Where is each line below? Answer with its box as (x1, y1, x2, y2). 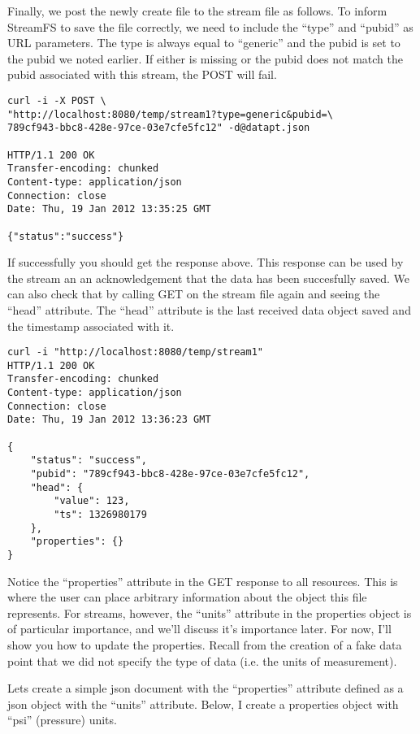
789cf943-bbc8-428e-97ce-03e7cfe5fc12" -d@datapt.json (7, 122, 310, 134)
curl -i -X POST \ (7, 94, 106, 106)
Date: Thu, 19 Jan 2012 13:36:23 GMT (7, 414, 211, 426)
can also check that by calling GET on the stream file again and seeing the (7, 285, 380, 302)
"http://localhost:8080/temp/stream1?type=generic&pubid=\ (7, 108, 333, 120)
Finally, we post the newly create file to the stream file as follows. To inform (7, 2, 388, 19)
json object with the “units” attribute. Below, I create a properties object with (7, 695, 399, 712)
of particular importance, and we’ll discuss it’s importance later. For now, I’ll (7, 620, 392, 637)
